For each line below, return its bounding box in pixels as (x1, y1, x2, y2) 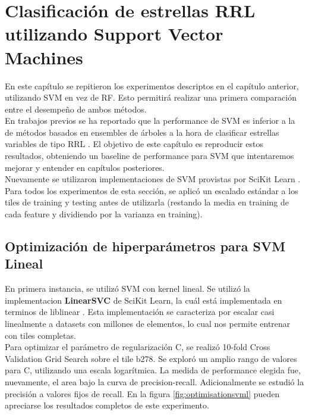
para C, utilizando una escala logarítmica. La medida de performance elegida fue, (5, 364, 301, 376)
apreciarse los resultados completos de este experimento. (5, 399, 209, 411)
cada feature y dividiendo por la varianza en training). (5, 208, 203, 220)
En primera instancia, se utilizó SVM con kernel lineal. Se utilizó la (5, 282, 250, 295)
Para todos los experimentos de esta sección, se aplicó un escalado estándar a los (5, 184, 298, 196)
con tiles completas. (5, 329, 76, 341)
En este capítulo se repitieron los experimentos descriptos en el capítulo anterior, (5, 79, 299, 92)
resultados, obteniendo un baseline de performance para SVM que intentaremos (5, 149, 294, 162)
